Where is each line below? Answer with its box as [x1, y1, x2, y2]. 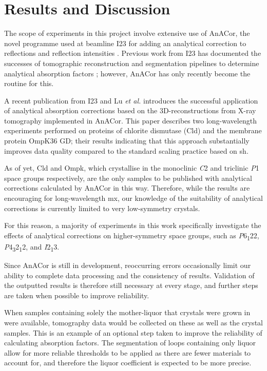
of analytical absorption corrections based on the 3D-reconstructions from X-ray [4, 105, 256, 116]
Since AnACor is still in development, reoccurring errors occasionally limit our [4, 260, 251, 271]
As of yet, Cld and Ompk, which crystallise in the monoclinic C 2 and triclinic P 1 [4, 162, 259, 173]
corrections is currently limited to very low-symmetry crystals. [4, 202, 200, 213]
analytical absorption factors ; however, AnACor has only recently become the [4, 68, 251, 78]
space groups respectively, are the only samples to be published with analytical [4, 172, 252, 183]
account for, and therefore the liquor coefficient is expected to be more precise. [4, 357, 252, 368]
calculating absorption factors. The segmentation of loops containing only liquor [4, 337, 256, 348]
